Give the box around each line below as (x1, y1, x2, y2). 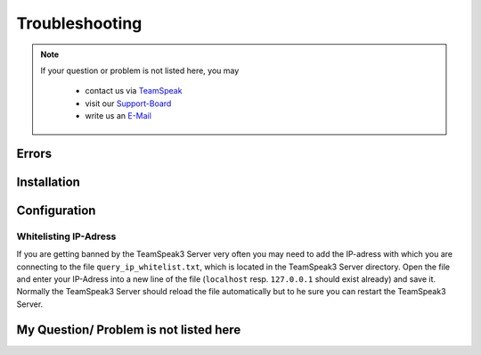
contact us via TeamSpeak (85, 86, 183, 96)
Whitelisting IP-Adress (16, 230, 117, 243)
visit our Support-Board (85, 98, 172, 109)
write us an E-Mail (85, 111, 151, 121)
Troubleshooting (16, 13, 143, 33)
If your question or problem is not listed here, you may (40, 65, 240, 76)
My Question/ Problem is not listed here (16, 322, 241, 337)
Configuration (16, 202, 96, 218)
